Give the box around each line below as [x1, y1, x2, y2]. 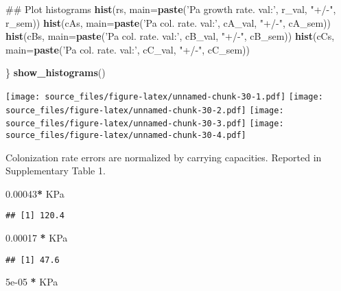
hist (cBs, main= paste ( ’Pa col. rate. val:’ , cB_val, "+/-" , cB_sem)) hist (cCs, [5, 29, 335, 43]
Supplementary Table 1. [5, 163, 106, 178]
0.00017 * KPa [5, 231, 68, 245]
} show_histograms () [5, 65, 106, 80]
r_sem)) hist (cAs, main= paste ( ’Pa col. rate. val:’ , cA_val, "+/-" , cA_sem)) [5, 15, 331, 30]
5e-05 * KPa [5, 275, 58, 289]
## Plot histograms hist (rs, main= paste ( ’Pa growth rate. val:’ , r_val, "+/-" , [5, 2, 336, 16]
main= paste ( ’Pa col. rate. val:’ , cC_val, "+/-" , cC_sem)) [5, 42, 250, 56]
